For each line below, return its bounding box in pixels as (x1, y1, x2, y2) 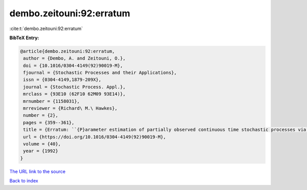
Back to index (9, 178, 38, 184)
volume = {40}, (23, 141, 61, 147)
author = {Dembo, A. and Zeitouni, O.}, (23, 56, 126, 61)
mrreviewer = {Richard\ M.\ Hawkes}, (23, 105, 118, 112)
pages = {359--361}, (23, 120, 75, 125)
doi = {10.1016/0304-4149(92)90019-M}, (23, 63, 123, 68)
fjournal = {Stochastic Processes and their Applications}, (23, 70, 177, 76)
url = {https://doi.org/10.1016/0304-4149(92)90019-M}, (23, 134, 166, 140)
